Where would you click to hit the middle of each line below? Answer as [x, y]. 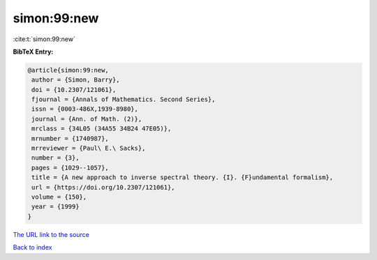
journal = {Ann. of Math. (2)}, [87, 119]
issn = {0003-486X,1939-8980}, [85, 109]
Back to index [32, 247]
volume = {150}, [59, 197]
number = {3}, [56, 158]
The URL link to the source [51, 234]
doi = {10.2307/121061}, [74, 90]
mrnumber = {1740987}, [71, 138]
